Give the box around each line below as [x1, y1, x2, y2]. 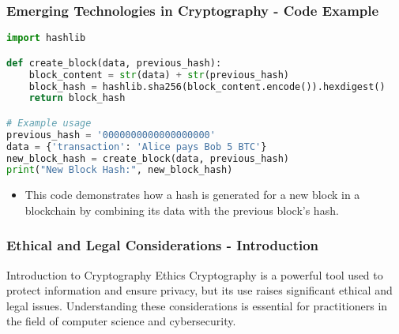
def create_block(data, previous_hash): [6, 57, 222, 69]
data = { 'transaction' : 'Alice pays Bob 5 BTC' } [6, 141, 267, 152]
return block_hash [28, 92, 126, 104]
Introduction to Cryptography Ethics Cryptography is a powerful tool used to [6, 266, 383, 283]
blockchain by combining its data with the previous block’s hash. [24, 201, 339, 218]
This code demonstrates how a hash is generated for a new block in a [24, 186, 360, 203]
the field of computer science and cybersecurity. [6, 313, 236, 329]
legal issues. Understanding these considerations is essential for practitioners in [6, 297, 388, 313]
